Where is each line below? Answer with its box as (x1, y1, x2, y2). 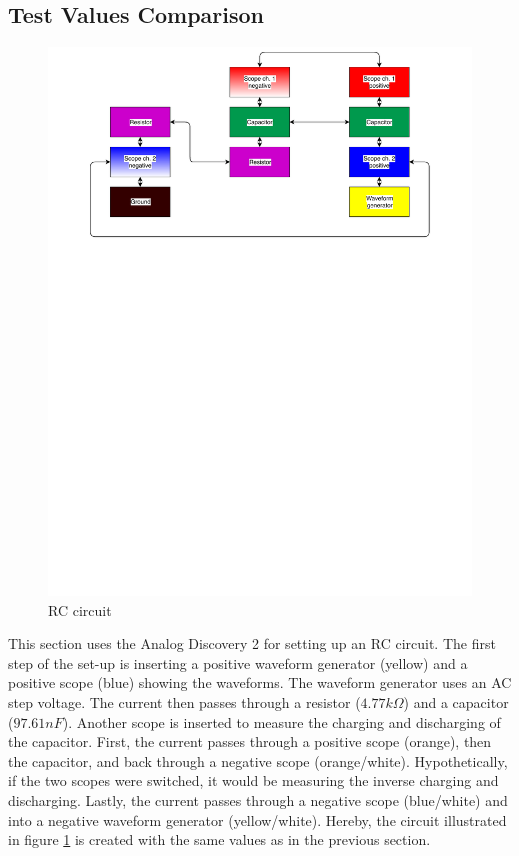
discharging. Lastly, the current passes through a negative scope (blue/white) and (8, 790, 508, 811)
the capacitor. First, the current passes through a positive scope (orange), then (8, 731, 492, 752)
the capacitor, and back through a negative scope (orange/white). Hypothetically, (8, 750, 508, 771)
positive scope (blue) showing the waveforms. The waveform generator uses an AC (8, 672, 512, 693)
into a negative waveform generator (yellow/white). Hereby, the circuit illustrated (8, 809, 507, 830)
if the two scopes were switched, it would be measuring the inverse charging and (8, 770, 499, 791)
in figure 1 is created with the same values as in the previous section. (8, 829, 431, 850)
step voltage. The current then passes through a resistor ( (8, 692, 361, 713)
